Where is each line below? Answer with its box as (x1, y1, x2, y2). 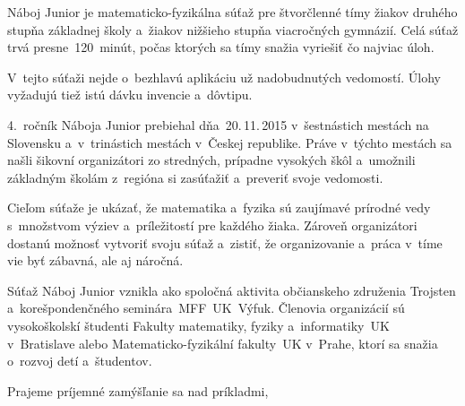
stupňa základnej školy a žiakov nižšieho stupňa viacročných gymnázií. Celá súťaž (7, 20, 459, 39)
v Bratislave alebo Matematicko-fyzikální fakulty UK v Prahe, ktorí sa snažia (7, 333, 438, 352)
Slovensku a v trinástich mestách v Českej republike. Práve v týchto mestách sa (7, 133, 452, 151)
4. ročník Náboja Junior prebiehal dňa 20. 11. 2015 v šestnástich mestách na (7, 115, 429, 134)
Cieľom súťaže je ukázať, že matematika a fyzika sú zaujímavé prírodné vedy (7, 198, 431, 217)
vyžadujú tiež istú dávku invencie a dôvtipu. (7, 85, 253, 104)
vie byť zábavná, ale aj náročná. (7, 251, 184, 270)
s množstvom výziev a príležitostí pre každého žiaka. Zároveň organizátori (7, 215, 418, 234)
